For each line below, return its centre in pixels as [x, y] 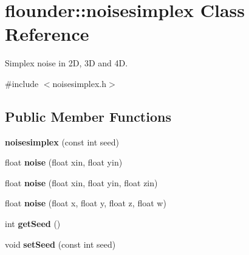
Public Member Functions [88, 116]
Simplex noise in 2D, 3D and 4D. [67, 63]
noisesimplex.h [80, 83]
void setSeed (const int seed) [60, 244]
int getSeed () [33, 224]
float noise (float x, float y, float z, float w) [86, 203]
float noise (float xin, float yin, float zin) [81, 182]
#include [22, 83]
